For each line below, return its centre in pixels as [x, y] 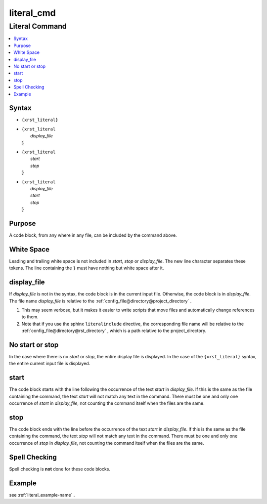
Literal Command [38, 26]
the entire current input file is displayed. [50, 364]
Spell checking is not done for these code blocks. [60, 469]
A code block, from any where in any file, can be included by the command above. [93, 235]
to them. [30, 317]
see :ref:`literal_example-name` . [42, 495]
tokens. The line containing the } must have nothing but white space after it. [87, 268]
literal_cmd [33, 13]
